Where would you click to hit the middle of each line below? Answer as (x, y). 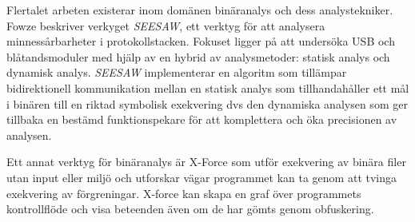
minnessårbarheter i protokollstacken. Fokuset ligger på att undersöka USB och (201, 41)
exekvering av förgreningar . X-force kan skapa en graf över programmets (184, 193)
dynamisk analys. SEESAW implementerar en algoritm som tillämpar (177, 72)
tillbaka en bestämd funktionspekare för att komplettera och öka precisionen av (202, 119)
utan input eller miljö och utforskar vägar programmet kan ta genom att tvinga (202, 177)
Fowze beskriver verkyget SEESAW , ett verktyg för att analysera (166, 25)
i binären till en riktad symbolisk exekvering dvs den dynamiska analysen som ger (207, 103)
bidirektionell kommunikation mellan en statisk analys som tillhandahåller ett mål (208, 87)
